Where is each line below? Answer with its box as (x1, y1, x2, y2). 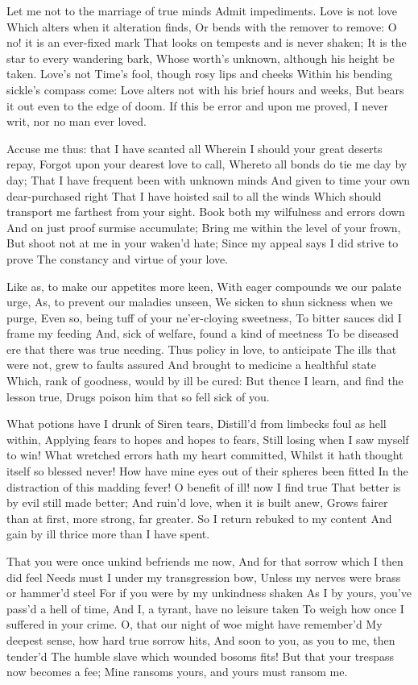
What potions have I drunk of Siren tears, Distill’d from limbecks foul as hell (6, 415, 387, 432)
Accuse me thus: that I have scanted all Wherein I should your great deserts (6, 139, 383, 156)
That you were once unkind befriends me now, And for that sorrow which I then (6, 553, 404, 569)
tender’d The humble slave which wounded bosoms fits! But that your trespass (6, 647, 395, 664)
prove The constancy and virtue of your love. (6, 250, 229, 267)
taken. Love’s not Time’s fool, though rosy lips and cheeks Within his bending (6, 65, 393, 82)
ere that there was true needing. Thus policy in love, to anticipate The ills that (6, 340, 397, 357)
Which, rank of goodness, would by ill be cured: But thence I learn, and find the (6, 372, 404, 389)
